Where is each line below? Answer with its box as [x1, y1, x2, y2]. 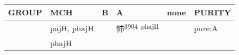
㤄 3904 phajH [116, 21, 159, 35]
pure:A [193, 22, 218, 34]
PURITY [193, 6, 231, 18]
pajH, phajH [50, 22, 94, 34]
